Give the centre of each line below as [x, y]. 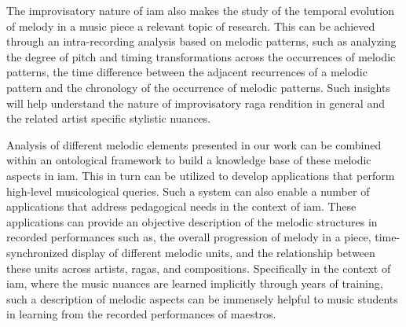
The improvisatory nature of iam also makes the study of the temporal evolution [200, 10]
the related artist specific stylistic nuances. [109, 118]
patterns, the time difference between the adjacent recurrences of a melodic [187, 72]
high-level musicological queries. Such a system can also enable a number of [188, 191]
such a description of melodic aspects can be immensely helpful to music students [202, 298]
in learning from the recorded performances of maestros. [141, 314]
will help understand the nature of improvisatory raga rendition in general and [196, 103]
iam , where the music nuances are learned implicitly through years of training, [195, 283]
